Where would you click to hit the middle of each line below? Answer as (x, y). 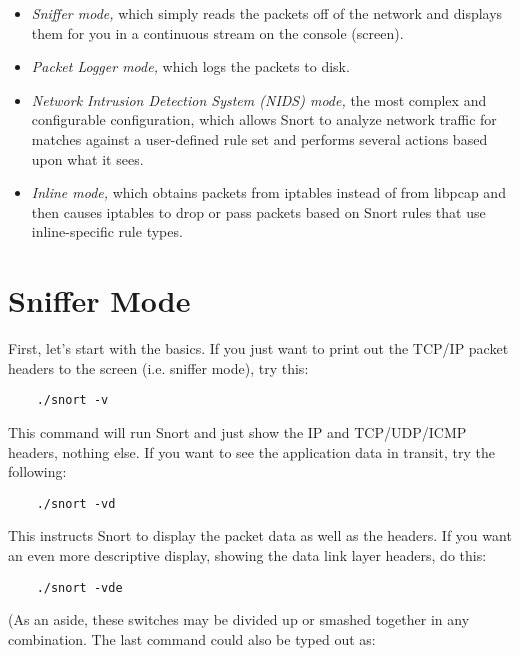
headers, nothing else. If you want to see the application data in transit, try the (251, 451)
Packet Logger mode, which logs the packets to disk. (190, 66)
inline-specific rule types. (107, 231)
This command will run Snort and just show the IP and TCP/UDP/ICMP (237, 431)
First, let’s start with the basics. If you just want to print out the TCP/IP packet (258, 348)
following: (37, 471)
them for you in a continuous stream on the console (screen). (217, 32)
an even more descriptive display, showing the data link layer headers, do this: (247, 554)
